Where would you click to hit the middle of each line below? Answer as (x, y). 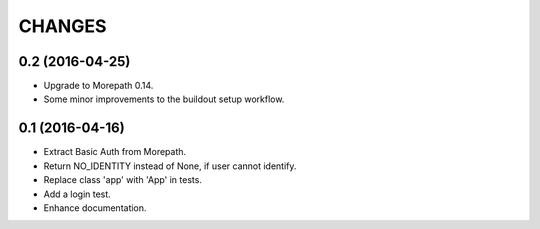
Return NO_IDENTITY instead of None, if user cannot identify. (170, 166)
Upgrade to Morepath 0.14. (98, 86)
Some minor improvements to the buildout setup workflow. (164, 99)
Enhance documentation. (95, 207)
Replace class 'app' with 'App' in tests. (122, 180)
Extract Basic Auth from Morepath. (115, 152)
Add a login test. (77, 194)
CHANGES (62, 26)
